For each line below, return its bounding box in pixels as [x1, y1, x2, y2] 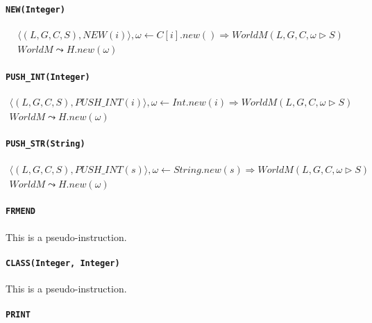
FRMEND [6, 206, 35, 217]
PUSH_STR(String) [6, 139, 85, 149]
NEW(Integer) [6, 4, 65, 15]
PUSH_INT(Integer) [6, 72, 90, 82]
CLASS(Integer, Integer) [6, 258, 120, 268]
